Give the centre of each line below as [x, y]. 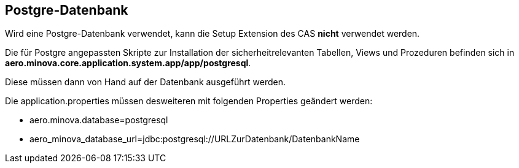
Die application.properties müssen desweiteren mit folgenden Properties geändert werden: [189, 101]
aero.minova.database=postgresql [99, 120]
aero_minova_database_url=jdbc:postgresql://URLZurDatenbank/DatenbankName [195, 139]
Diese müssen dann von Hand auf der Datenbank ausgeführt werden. [145, 82]
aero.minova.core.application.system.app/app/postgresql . [128, 63]
